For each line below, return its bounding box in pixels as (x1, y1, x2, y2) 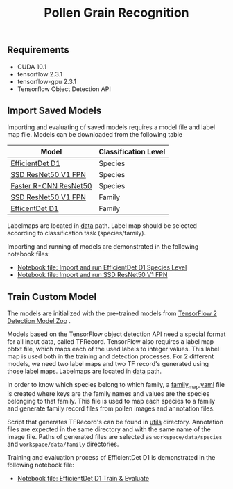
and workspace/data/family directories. (7, 440, 119, 449)
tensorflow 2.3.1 (17, 69, 63, 78)
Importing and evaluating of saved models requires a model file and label (7, 123, 216, 131)
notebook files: (7, 250, 50, 258)
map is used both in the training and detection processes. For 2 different (7, 352, 214, 360)
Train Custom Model (7, 290, 97, 303)
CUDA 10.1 (17, 63, 47, 71)
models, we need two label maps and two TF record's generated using (7, 360, 209, 368)
